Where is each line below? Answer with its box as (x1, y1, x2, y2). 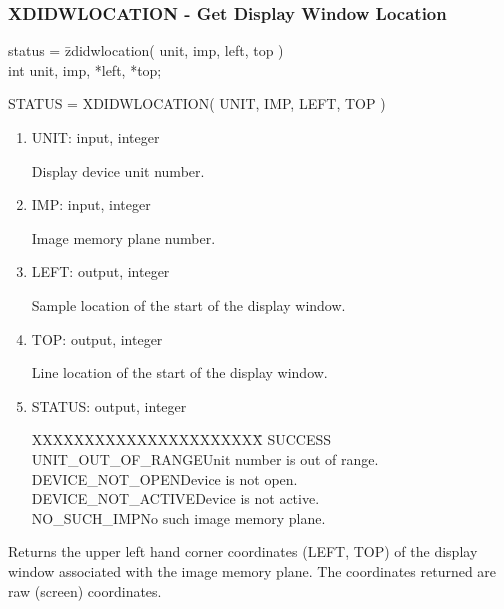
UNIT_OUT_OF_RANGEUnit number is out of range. (31, 448, 379, 469)
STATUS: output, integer (31, 395, 187, 416)
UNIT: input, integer (31, 127, 160, 147)
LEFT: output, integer (31, 261, 170, 282)
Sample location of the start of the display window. (31, 294, 346, 315)
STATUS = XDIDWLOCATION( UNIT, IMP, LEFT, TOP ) (8, 93, 386, 114)
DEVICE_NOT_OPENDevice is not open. (31, 468, 298, 489)
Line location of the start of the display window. (31, 362, 328, 383)
